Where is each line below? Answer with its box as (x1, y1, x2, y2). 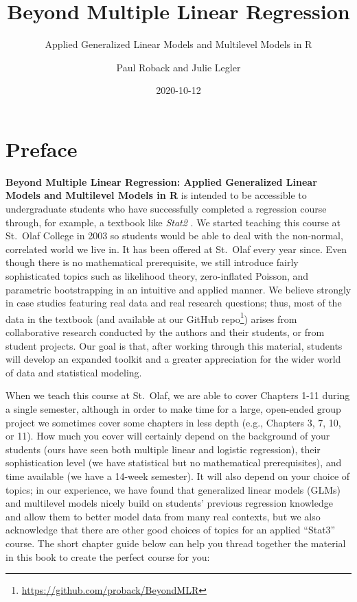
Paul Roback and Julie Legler (116, 60, 241, 74)
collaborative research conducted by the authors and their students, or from (5, 325, 325, 339)
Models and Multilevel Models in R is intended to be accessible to (5, 188, 307, 202)
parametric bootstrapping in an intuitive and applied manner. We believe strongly (5, 282, 352, 296)
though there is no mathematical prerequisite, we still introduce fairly (5, 255, 299, 269)
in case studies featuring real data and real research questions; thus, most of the (5, 296, 342, 310)
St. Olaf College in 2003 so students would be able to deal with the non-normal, (5, 228, 343, 243)
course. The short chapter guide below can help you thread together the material (5, 535, 346, 550)
